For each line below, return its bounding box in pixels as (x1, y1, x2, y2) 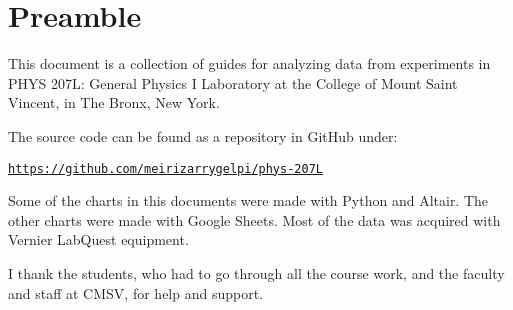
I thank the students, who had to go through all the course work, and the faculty (8, 262, 505, 283)
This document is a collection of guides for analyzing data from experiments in (8, 53, 491, 74)
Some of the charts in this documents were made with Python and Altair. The (8, 190, 489, 211)
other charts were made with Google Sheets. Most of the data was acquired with (8, 209, 501, 230)
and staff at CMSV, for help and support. (8, 282, 263, 303)
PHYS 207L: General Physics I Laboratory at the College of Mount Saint (8, 72, 458, 93)
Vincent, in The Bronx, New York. (8, 92, 220, 113)
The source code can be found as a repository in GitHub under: (8, 125, 398, 146)
